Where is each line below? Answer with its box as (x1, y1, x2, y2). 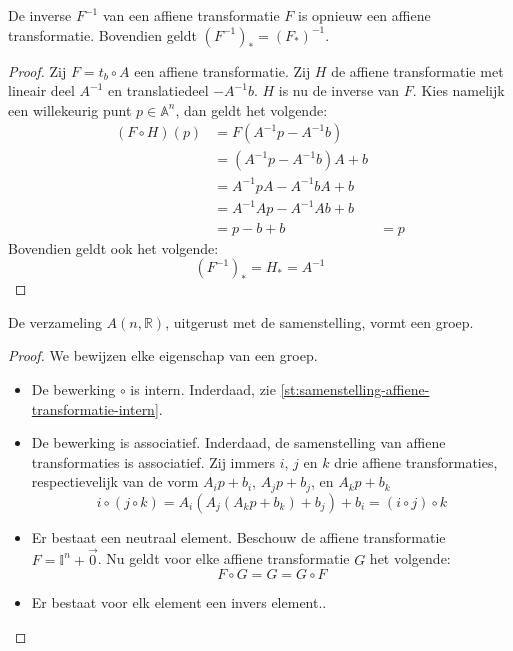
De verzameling (8, 311, 102, 332)
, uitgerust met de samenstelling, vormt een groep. (165, 311, 474, 332)
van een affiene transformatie (102, 5, 280, 25)
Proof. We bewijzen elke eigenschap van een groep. (8, 345, 318, 366)
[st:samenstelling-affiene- (280, 378, 430, 399)
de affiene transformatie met (331, 60, 504, 81)
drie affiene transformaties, (334, 451, 498, 472)
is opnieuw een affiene (298, 5, 431, 25)
